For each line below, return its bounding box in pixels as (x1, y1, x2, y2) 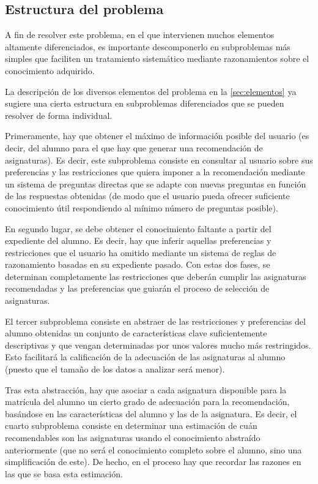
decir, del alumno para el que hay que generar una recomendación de (5, 141, 263, 154)
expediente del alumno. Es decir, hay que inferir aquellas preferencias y (5, 234, 272, 247)
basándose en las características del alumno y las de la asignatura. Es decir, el (5, 407, 297, 420)
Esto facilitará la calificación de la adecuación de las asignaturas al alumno (5, 350, 286, 363)
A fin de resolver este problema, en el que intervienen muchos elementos (5, 28, 275, 41)
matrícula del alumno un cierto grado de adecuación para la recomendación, (5, 395, 290, 408)
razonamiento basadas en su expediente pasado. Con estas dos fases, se (5, 258, 270, 271)
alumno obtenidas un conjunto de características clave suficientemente (5, 327, 267, 339)
